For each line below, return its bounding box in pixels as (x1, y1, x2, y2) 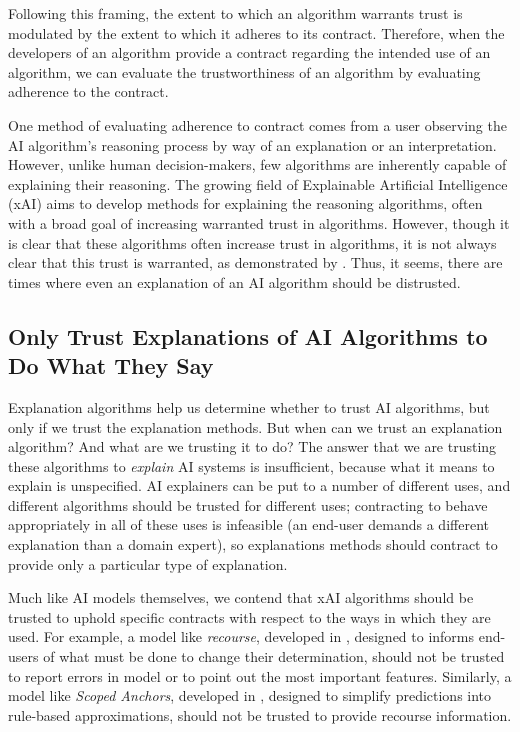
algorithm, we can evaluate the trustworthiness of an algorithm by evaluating (8, 61, 481, 82)
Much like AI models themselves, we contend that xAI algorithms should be (8, 587, 474, 608)
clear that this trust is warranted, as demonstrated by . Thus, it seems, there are (8, 252, 503, 273)
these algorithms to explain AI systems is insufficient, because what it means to (8, 455, 495, 476)
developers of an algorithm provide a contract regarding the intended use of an (8, 42, 491, 63)
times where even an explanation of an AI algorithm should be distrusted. (8, 271, 461, 292)
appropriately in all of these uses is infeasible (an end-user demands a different (8, 514, 489, 535)
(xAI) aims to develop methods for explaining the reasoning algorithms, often (8, 193, 483, 214)
